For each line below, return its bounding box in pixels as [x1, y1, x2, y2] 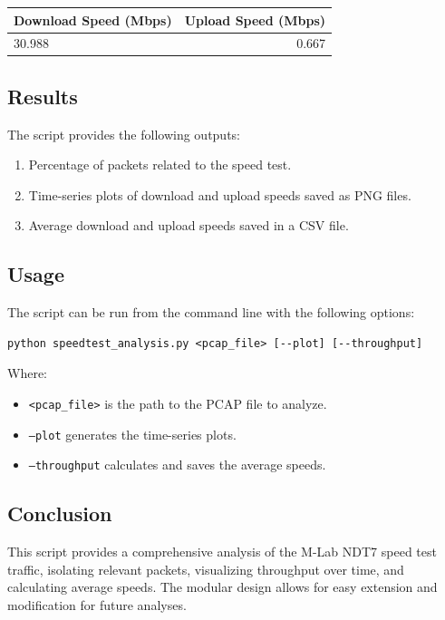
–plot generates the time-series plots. [28, 424, 237, 443]
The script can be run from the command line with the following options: [7, 303, 415, 322]
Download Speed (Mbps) [14, 10, 172, 29]
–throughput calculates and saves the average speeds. [28, 455, 326, 474]
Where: [7, 363, 47, 383]
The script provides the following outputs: [7, 124, 240, 143]
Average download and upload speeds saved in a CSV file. [28, 216, 349, 235]
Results [7, 82, 78, 110]
